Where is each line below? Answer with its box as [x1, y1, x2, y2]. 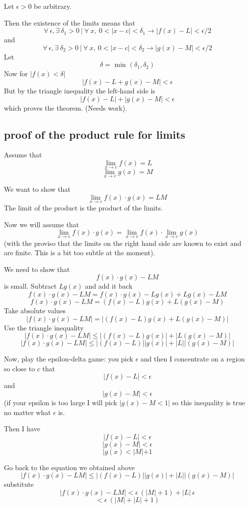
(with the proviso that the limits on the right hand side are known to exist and [4, 238, 242, 248]
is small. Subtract [4, 281, 57, 291]
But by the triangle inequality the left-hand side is [4, 85, 155, 95]
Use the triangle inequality [4, 322, 84, 332]
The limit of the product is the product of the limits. [4, 203, 163, 213]
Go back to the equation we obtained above [4, 462, 135, 472]
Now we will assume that [4, 219, 79, 229]
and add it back [85, 281, 133, 291]
